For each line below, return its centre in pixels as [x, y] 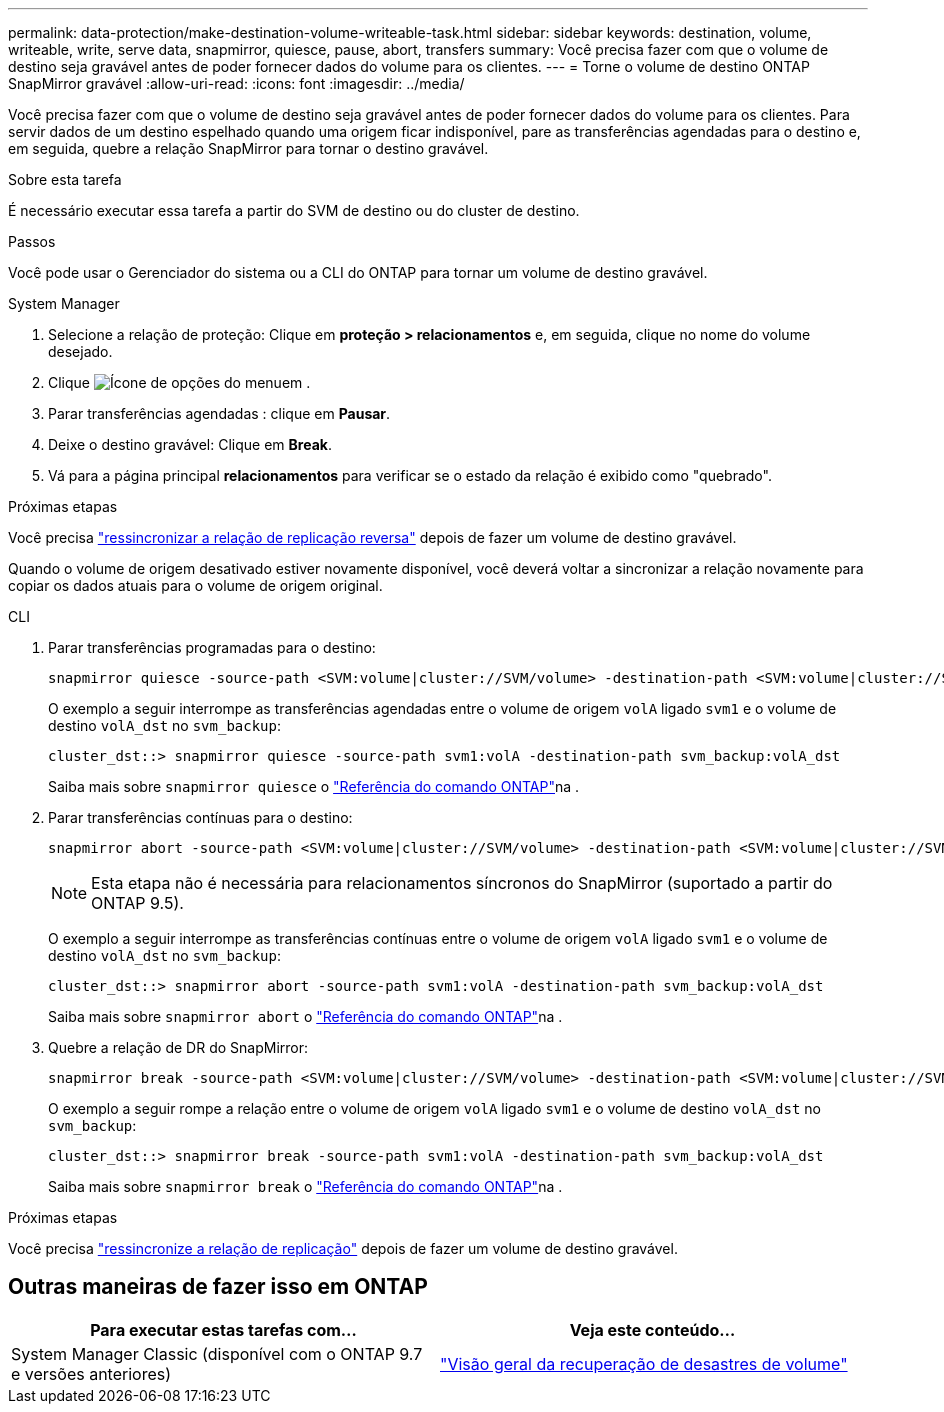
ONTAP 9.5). [137, 903]
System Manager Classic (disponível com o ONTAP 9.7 [217, 1353]
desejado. [80, 351]
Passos [32, 241]
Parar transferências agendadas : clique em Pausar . [219, 413]
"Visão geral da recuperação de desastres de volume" [644, 1363]
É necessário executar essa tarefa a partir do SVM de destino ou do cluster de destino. [294, 210]
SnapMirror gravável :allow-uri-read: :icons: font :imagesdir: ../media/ [236, 83]
